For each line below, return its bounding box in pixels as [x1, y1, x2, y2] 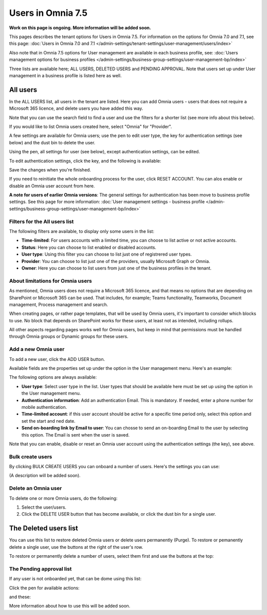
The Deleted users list [9, 524, 79, 532]
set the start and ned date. [21, 418, 76, 424]
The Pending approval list [9, 565, 72, 572]
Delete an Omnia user [9, 485, 62, 492]
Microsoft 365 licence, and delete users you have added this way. [9, 105, 143, 111]
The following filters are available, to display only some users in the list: [9, 228, 154, 234]
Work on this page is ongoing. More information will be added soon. [9, 25, 151, 31]
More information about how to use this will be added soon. [9, 603, 131, 609]
